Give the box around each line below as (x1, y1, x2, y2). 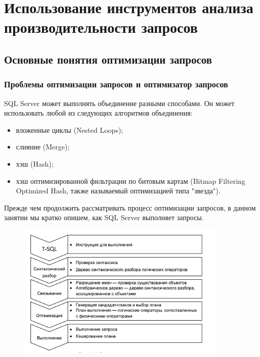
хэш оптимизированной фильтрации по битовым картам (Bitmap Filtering (16, 175, 245, 186)
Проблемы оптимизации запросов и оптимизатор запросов (4, 78, 228, 90)
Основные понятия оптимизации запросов (4, 51, 212, 67)
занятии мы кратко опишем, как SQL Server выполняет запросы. (4, 212, 204, 223)
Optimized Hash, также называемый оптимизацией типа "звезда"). (16, 185, 221, 196)
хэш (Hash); (16, 158, 54, 169)
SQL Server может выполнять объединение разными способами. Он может (4, 97, 235, 108)
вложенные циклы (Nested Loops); (16, 124, 123, 135)
